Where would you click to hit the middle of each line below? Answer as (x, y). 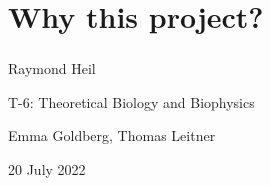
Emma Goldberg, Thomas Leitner (112, 135)
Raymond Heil (52, 68)
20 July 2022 (47, 169)
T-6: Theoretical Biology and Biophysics (131, 101)
